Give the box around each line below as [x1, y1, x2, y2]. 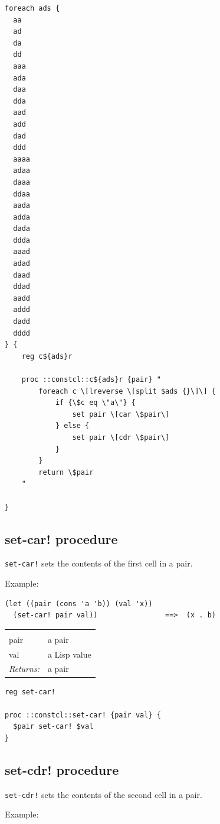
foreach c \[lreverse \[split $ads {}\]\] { [38, 387, 216, 395]
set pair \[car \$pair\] [72, 410, 170, 419]
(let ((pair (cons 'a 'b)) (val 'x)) [5, 599, 153, 608]
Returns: [9, 662, 40, 675]
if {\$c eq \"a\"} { [55, 398, 136, 407]
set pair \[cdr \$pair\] [72, 433, 170, 442]
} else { [55, 421, 90, 430]
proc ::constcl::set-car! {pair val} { [5, 710, 161, 719]
